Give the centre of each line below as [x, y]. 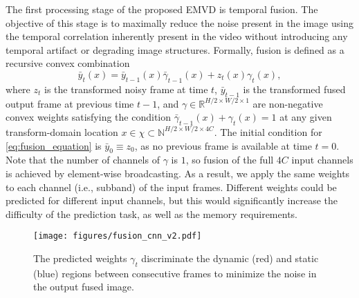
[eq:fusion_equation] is [54, 145]
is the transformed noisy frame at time [126, 89]
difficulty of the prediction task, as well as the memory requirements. [151, 213]
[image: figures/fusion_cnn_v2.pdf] [118, 236]
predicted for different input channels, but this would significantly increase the [172, 200]
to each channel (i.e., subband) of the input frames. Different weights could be [171, 187]
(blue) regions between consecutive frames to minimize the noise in [175, 273]
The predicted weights [80, 258]
